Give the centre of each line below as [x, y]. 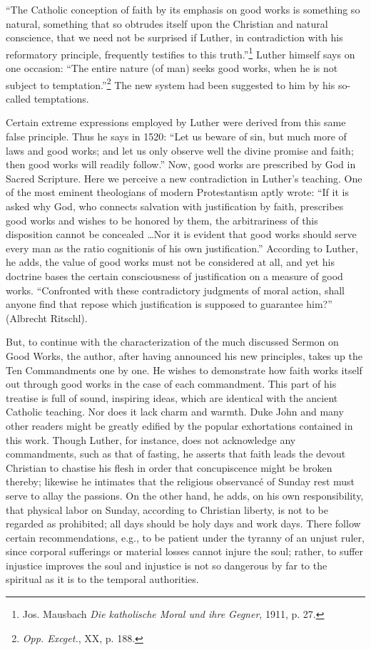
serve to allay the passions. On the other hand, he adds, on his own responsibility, [185, 495]
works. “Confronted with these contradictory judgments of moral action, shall [175, 290]
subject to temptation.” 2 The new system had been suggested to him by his [171, 83]
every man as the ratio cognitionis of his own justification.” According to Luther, [182, 248]
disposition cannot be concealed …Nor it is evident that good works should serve [181, 234]
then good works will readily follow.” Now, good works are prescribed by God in [181, 164]
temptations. [61, 98]
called [18, 98]
